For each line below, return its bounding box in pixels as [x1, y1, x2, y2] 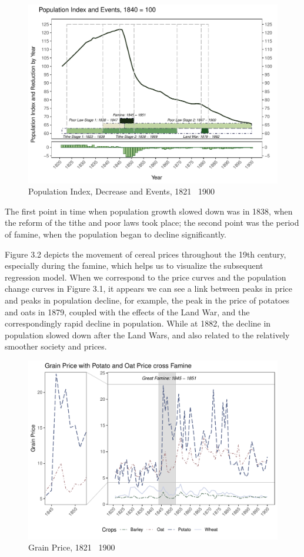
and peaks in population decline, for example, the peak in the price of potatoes [5, 294, 290, 306]
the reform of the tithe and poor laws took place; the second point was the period [5, 216, 299, 229]
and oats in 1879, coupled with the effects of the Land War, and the [5, 305, 250, 318]
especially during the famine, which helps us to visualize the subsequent [5, 259, 263, 272]
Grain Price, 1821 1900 [28, 541, 115, 553]
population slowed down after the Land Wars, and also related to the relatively [5, 328, 290, 341]
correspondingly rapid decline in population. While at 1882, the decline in [5, 317, 271, 329]
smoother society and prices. [5, 340, 107, 352]
